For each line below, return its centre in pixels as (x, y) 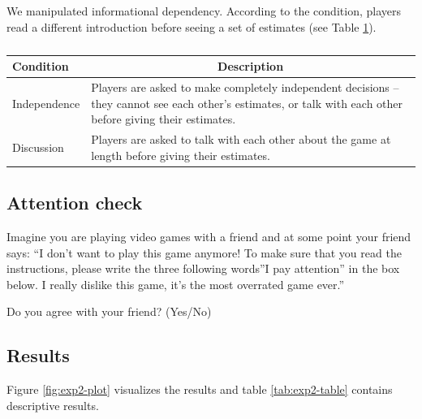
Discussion (38, 147)
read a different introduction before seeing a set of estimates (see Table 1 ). (192, 26)
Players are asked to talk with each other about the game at (241, 139)
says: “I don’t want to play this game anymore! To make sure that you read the (204, 252)
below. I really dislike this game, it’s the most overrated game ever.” (176, 284)
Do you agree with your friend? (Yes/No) (109, 311)
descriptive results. (53, 405)
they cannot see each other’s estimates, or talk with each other (247, 103)
